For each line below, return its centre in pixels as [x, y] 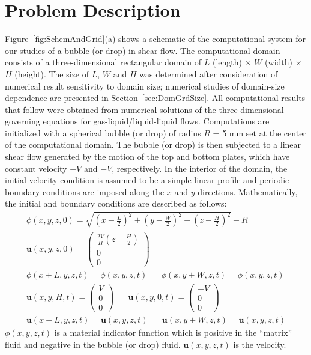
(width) [279, 62]
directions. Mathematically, [248, 191]
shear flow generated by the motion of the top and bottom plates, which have [147, 156]
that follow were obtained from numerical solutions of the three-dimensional [144, 109]
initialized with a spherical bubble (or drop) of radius [103, 132]
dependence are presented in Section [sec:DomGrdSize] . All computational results [155, 98]
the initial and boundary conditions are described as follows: [116, 203]
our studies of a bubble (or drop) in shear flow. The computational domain [143, 50]
